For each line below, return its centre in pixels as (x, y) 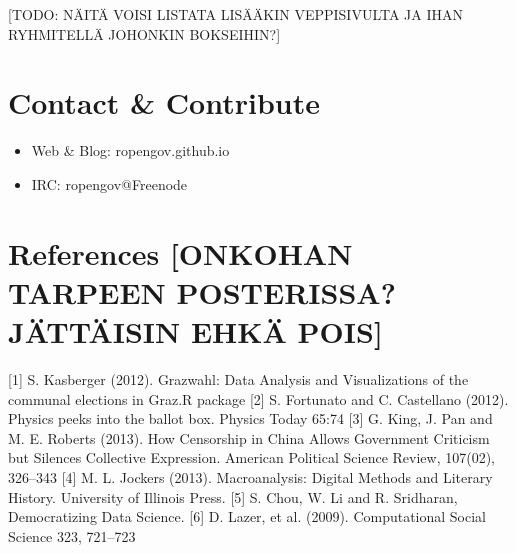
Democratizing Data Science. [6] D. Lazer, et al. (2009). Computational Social (247, 516)
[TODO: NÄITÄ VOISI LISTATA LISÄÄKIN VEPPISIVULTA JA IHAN (236, 14)
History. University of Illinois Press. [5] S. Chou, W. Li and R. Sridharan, (233, 496)
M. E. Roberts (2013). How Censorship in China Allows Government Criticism (249, 437)
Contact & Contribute (164, 102)
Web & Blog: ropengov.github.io (130, 150)
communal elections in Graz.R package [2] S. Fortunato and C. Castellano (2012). (258, 398)
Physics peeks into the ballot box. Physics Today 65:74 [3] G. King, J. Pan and (250, 418)
